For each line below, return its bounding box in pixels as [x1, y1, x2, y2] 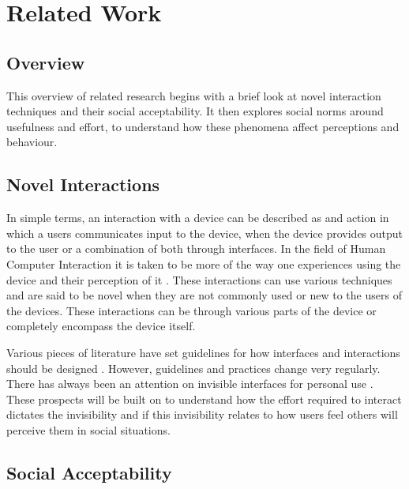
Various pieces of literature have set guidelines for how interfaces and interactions [6, 344, 400, 360]
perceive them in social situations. [6, 421, 171, 438]
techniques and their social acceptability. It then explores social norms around [6, 103, 384, 119]
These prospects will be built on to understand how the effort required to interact [6, 390, 402, 407]
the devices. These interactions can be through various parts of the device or [6, 302, 377, 318]
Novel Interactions [6, 172, 160, 197]
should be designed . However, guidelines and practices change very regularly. [6, 359, 381, 376]
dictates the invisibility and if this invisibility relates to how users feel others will [6, 406, 398, 423]
